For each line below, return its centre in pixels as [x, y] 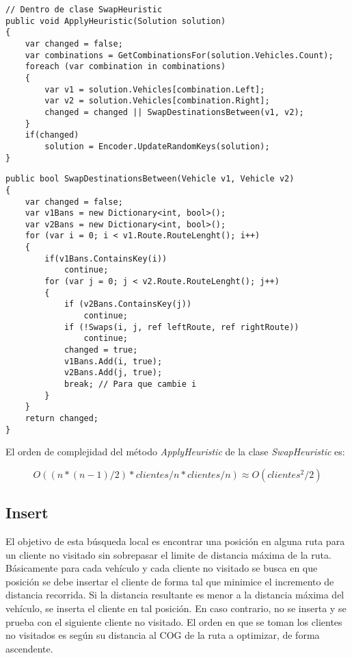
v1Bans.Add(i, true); [113, 361]
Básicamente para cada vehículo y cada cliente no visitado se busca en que [162, 568]
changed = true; [101, 350]
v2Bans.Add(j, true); [113, 373]
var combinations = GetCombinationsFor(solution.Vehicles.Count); [179, 55]
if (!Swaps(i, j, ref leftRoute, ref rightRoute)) [181, 327]
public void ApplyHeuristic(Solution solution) [116, 21]
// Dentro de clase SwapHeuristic [84, 10]
